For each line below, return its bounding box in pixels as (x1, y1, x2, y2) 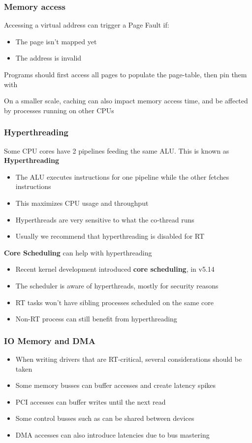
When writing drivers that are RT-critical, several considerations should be (15, 353, 242, 364)
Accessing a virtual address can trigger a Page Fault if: (4, 20, 169, 30)
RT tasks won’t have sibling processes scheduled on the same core (15, 297, 214, 307)
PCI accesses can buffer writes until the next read (15, 396, 166, 407)
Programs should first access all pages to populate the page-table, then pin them (4, 69, 247, 79)
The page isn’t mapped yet (15, 36, 97, 46)
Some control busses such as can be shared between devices (15, 413, 194, 423)
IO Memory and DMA (4, 334, 95, 347)
